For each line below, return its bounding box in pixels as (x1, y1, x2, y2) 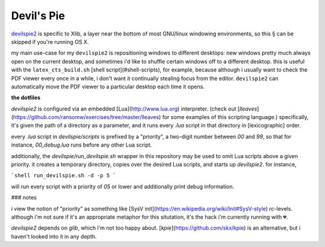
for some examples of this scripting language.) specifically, (162, 114, 309, 121)
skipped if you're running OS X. (11, 38, 89, 45)
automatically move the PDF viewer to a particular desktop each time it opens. (11, 83, 205, 90)
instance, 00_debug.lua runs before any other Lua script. (11, 141, 152, 148)
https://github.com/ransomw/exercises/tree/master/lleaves (13, 114, 159, 121)
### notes (11, 194, 37, 201)
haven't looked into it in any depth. (11, 233, 97, 240)
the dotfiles (11, 94, 41, 102)
